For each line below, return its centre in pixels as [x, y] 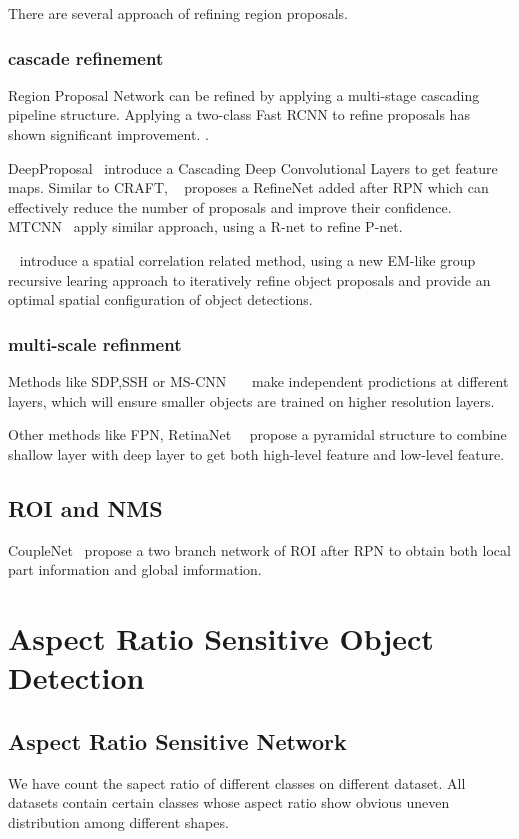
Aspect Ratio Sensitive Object [221, 637]
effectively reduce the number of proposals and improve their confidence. [230, 206]
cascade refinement [86, 57]
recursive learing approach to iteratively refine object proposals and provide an [249, 279]
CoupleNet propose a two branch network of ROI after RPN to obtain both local [259, 549]
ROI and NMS [85, 507]
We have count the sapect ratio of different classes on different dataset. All [237, 782]
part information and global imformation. [135, 569]
